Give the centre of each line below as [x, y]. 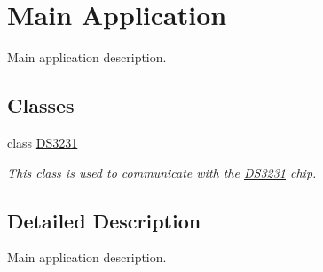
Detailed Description [104, 220]
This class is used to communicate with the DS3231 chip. [162, 172]
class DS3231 [43, 142]
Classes [41, 105]
